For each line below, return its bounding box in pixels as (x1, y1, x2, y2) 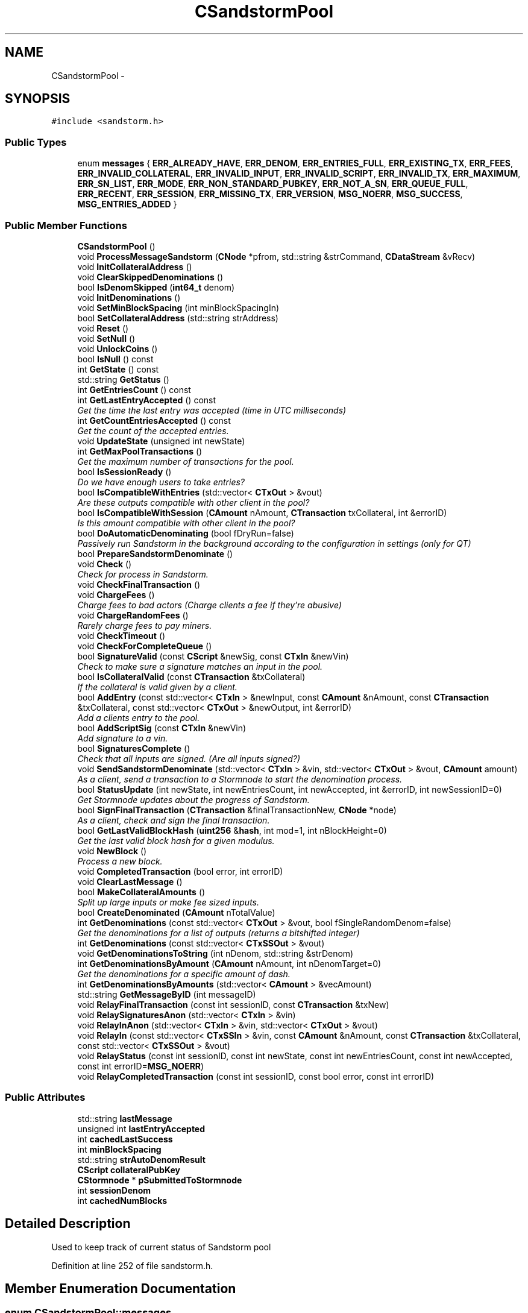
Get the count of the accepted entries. (77, 425, 229, 436)
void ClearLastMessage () (77, 876, 183, 887)
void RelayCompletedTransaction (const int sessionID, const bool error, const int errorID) (77, 1071, 435, 1082)
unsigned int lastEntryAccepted (77, 1123, 206, 1134)
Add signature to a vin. (77, 732, 168, 743)
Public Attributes (5, 1091, 86, 1104)
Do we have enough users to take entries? (77, 476, 245, 487)
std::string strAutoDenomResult (77, 1154, 206, 1165)
